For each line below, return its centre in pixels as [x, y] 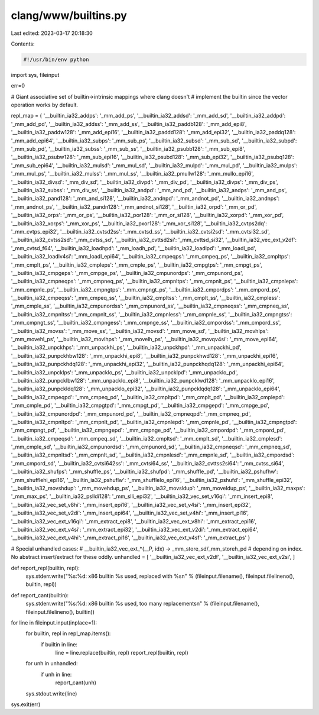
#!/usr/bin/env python [56, 59]
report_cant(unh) [76, 682]
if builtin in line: [59, 644]
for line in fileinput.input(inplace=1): [54, 622]
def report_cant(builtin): [40, 595]
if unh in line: [56, 674]
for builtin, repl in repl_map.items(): [68, 633]
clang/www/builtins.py [69, 15]
